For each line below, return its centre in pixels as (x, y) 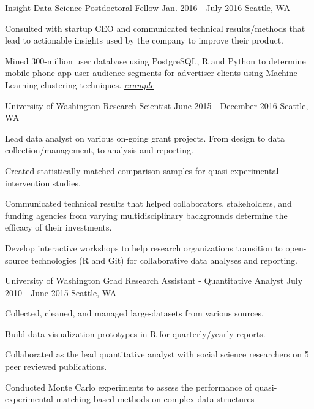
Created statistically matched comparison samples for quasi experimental (142, 170)
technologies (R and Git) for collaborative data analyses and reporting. (164, 260)
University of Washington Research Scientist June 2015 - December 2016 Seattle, (157, 105)
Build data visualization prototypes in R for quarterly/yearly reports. (135, 333)
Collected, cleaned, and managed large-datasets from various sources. (134, 313)
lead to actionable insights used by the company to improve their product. (144, 40)
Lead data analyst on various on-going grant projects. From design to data (145, 138)
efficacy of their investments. (58, 227)
